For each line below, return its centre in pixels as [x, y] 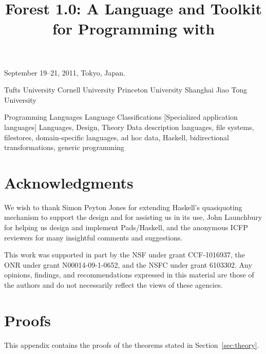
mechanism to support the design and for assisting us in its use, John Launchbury [133, 217]
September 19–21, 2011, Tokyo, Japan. [65, 72]
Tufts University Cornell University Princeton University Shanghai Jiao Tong [126, 90]
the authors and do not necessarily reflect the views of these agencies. [113, 285]
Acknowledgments [69, 182]
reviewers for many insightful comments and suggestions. [93, 237]
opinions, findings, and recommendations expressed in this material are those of [129, 275]
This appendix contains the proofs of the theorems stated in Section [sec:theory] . [132, 344]
